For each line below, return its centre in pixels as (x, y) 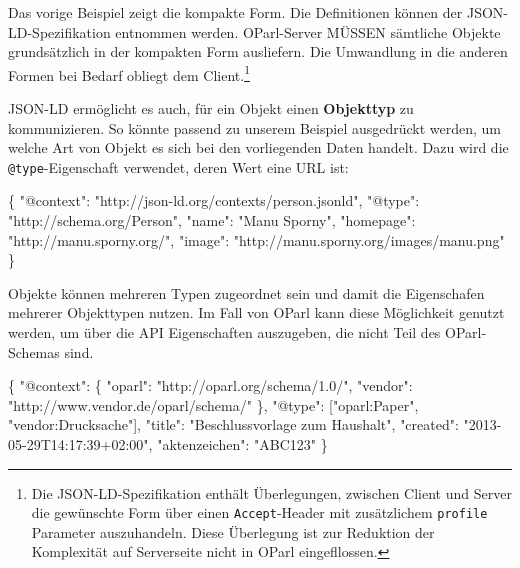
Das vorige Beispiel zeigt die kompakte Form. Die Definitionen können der (235, 12)
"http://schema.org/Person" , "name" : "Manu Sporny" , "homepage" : (212, 220)
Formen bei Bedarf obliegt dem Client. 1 (129, 73)
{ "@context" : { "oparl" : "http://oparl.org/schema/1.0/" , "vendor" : (210, 385)
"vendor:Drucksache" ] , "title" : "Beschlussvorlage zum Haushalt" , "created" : (233, 424)
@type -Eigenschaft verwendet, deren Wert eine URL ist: (178, 166)
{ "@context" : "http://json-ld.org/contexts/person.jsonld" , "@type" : (214, 200)
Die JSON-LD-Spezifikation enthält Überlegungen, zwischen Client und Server (271, 492)
